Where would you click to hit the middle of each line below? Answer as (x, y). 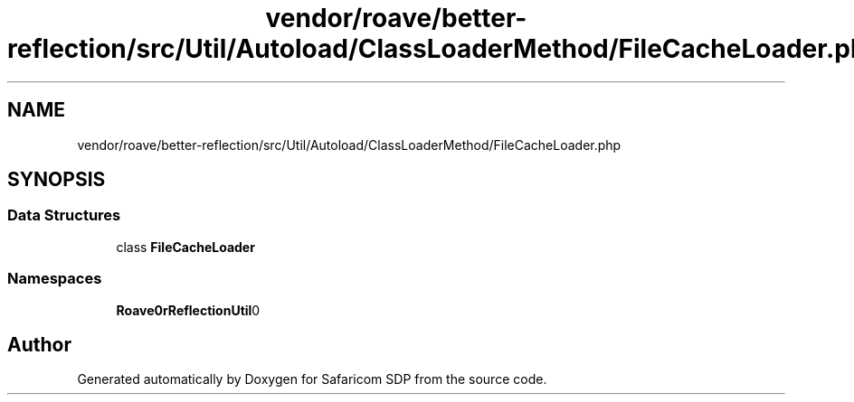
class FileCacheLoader (185, 247)
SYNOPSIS (57, 180)
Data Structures (64, 215)
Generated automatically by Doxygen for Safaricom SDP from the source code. (312, 379)
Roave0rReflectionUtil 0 (188, 310)
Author (39, 344)
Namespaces (55, 279)
